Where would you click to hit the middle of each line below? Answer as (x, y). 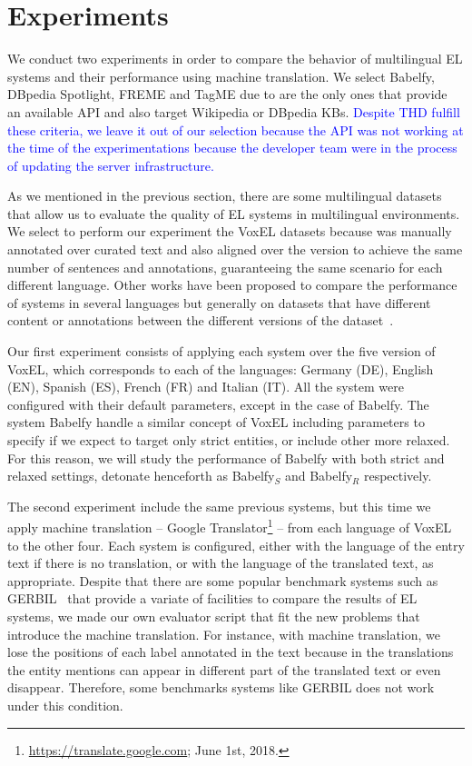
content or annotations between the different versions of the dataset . (201, 320)
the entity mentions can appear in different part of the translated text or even (224, 669)
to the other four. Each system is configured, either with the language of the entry (236, 545)
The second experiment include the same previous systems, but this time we (219, 506)
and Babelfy (319, 476)
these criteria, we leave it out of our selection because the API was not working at (236, 129)
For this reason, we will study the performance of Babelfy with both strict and (226, 458)
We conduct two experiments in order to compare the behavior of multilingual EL (235, 59)
